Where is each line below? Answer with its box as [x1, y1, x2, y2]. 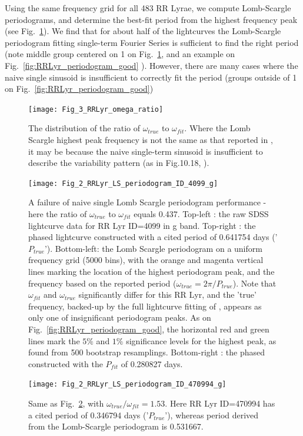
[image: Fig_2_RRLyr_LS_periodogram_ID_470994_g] [28, 380, 227, 389]
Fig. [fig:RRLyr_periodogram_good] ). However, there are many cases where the [5, 59, 298, 71]
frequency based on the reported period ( [28, 277, 177, 289]
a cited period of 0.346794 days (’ [28, 408, 149, 421]
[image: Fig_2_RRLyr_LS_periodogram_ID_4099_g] [28, 179, 218, 188]
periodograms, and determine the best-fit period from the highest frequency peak [5, 13, 298, 25]
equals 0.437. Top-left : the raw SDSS [134, 208, 269, 220]
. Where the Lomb [184, 122, 251, 134]
